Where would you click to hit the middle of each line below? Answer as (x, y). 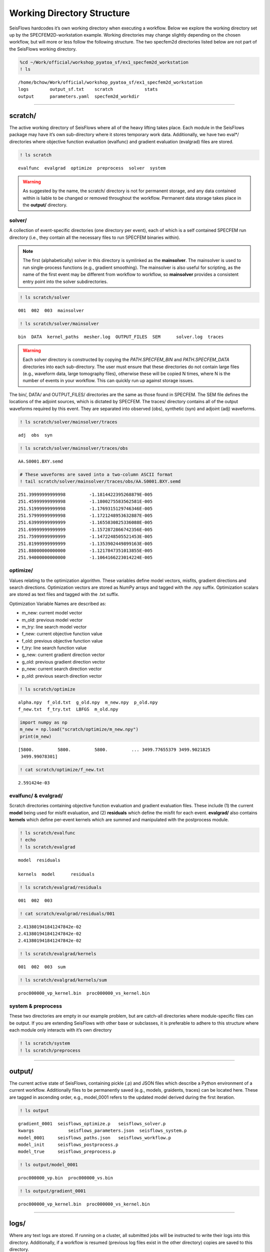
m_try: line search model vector (54, 627)
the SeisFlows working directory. (43, 49)
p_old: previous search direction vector (62, 676)
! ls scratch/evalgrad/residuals (61, 887)
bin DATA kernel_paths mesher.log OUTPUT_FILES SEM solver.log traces (121, 337)
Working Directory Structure (69, 13)
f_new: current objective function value (62, 634)
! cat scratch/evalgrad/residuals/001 (67, 913)
